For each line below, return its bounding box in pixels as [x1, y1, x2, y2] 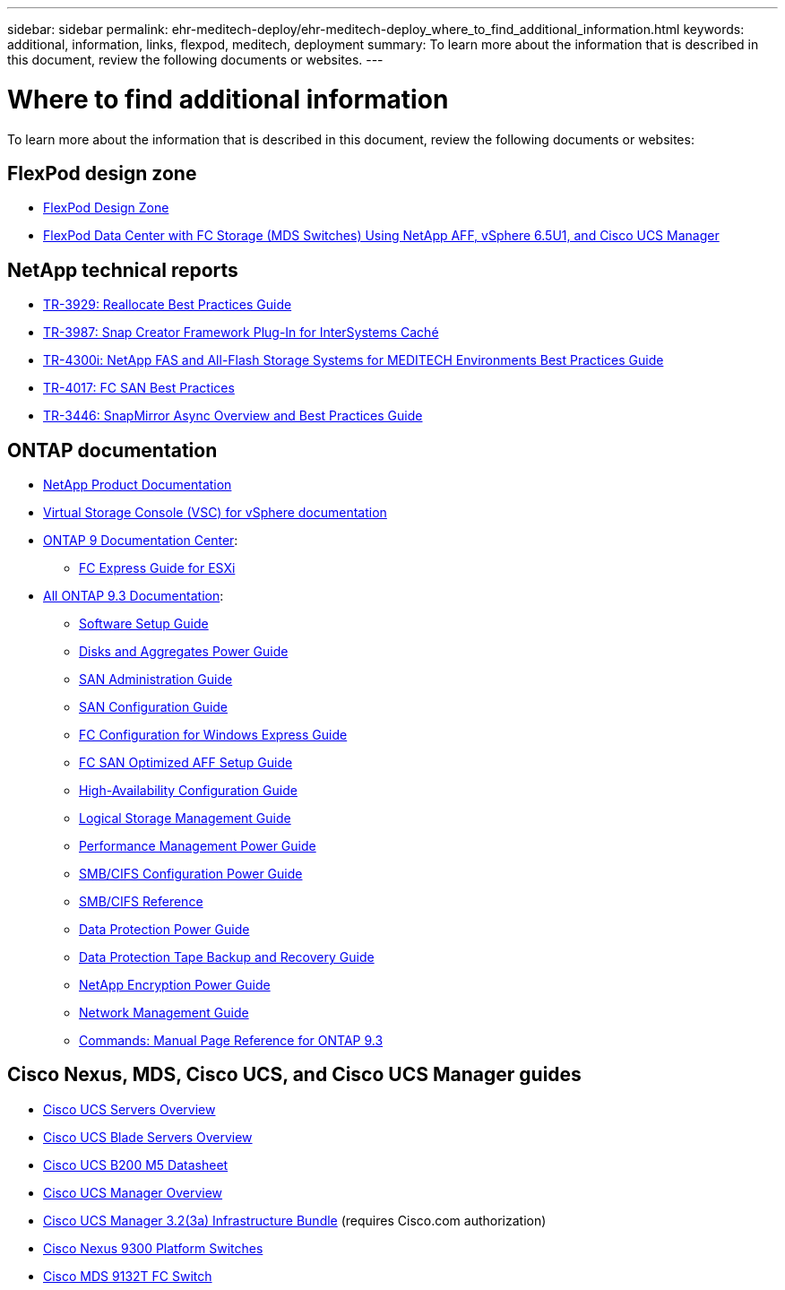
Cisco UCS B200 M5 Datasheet [43, 1156, 229, 1173]
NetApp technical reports [7, 258, 238, 281]
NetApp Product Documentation [43, 477, 232, 493]
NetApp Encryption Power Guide [79, 977, 271, 993]
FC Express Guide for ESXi [79, 560, 236, 576]
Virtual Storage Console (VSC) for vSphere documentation [43, 505, 387, 521]
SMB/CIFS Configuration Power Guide [79, 866, 303, 882]
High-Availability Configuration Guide [79, 783, 298, 799]
